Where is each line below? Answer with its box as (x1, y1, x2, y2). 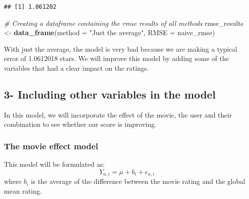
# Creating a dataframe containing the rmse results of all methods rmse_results (4, 18, 244, 28)
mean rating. (4, 185, 42, 196)
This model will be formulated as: (4, 159, 105, 169)
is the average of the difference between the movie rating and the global (31, 176, 246, 186)
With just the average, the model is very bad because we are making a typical (4, 43, 237, 54)
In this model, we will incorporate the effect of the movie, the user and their (4, 109, 232, 119)
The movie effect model (4, 139, 99, 152)
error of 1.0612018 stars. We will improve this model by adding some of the (4, 53, 229, 63)
